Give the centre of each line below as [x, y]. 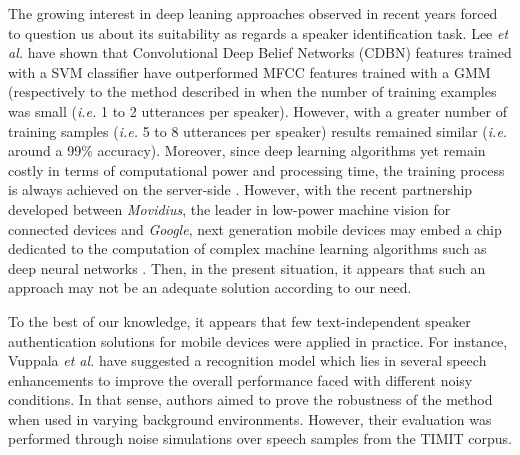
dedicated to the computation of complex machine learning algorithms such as [247, 248]
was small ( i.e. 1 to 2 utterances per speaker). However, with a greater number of [257, 110]
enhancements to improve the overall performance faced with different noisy [240, 379]
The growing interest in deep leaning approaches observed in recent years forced [253, 13]
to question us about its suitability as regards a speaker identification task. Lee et [258, 32]
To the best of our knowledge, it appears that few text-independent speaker [239, 320]
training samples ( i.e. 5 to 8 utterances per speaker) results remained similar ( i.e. [258, 130]
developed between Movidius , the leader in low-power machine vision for [229, 208]
